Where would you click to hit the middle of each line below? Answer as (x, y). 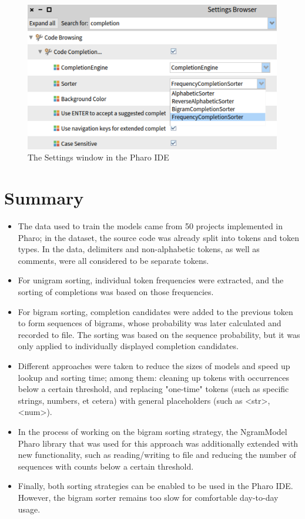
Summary (44, 198)
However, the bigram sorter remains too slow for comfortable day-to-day (148, 497)
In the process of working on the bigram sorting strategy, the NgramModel (152, 431)
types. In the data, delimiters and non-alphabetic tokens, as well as (139, 249)
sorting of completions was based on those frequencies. (116, 292)
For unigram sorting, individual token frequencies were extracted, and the (151, 280)
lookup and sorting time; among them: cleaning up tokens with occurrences (153, 377)
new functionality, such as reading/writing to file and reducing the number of (157, 455)
